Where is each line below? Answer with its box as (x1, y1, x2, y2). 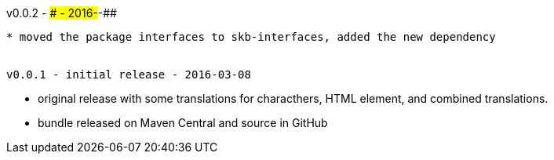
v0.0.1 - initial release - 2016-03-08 (6, 68, 251, 81)
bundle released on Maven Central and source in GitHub (38, 116, 328, 129)
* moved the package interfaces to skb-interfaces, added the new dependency (6, 31, 496, 43)
